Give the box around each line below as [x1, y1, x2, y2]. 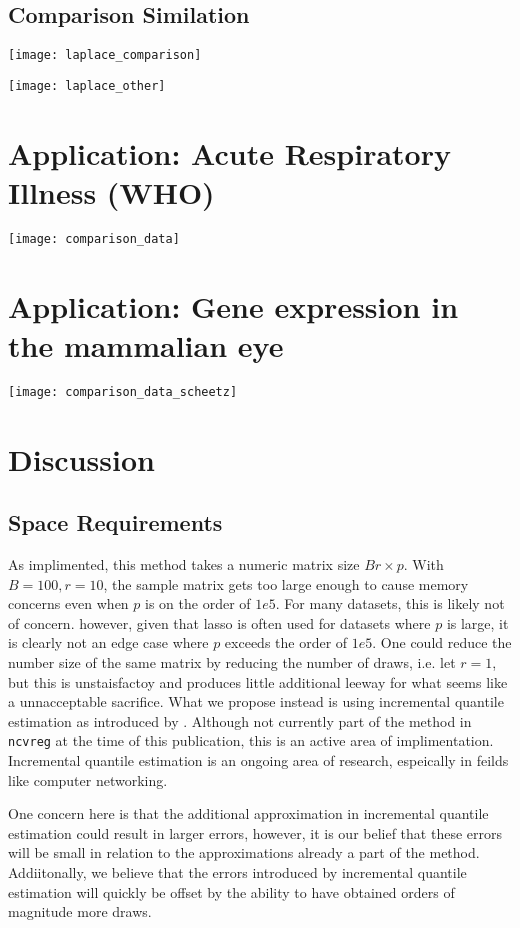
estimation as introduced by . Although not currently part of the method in [8, 710, 472, 731]
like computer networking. [8, 769, 168, 790]
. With [403, 554, 444, 575]
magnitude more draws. [8, 901, 152, 922]
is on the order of [145, 593, 251, 614]
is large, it [446, 612, 509, 633]
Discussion [8, 438, 155, 479]
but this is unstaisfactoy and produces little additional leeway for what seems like [8, 671, 508, 692]
